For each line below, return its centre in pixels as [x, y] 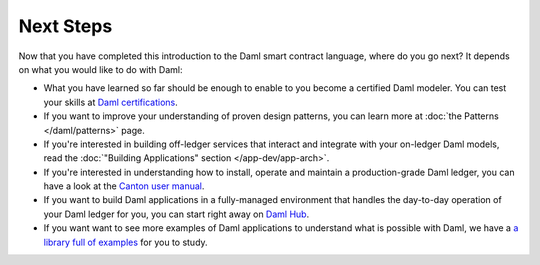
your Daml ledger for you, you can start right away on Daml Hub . [176, 214]
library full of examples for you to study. [126, 242]
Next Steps [65, 26]
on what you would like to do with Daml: [100, 69]
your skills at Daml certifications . [111, 102]
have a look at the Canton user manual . [124, 186]
